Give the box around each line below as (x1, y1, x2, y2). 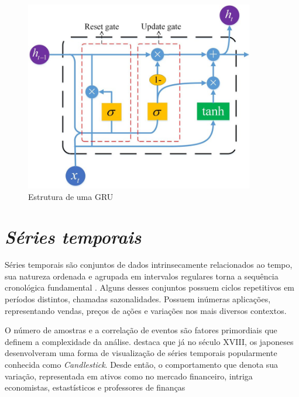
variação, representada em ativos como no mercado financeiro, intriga (5, 370, 253, 382)
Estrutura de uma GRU (28, 190, 114, 202)
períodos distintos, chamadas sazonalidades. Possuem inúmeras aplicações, (5, 293, 271, 305)
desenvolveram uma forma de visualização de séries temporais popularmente (5, 347, 277, 359)
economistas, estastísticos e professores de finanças (5, 381, 185, 393)
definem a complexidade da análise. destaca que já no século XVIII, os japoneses (5, 335, 294, 347)
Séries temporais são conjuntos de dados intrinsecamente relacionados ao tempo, (5, 258, 293, 271)
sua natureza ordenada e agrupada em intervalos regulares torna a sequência (5, 270, 279, 282)
